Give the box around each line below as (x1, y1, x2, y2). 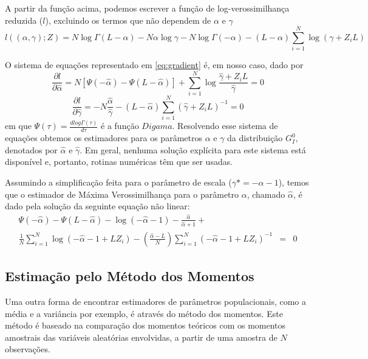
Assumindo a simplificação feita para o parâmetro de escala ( (5, 176, 232, 189)
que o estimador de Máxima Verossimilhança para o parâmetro (5, 187, 239, 200)
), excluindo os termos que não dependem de (45, 13, 211, 26)
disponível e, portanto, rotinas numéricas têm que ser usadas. (5, 155, 233, 168)
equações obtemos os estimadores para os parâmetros (5, 131, 202, 144)
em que (5, 119, 32, 132)
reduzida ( (5, 13, 43, 26)
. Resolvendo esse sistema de (172, 119, 278, 132)
